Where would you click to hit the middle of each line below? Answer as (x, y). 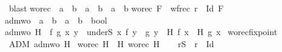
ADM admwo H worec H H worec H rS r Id (111, 43)
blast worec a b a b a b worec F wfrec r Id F (116, 8)
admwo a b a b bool (56, 20)
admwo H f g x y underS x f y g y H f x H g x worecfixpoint (141, 32)
